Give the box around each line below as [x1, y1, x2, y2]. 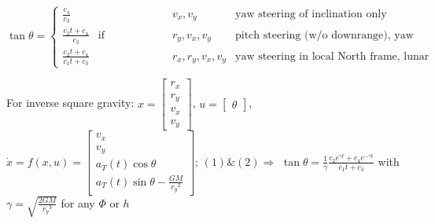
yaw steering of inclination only [234, 9, 387, 20]
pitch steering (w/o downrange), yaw [234, 29, 414, 41]
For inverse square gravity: [6, 94, 135, 111]
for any [61, 194, 95, 211]
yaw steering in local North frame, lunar [234, 50, 429, 62]
